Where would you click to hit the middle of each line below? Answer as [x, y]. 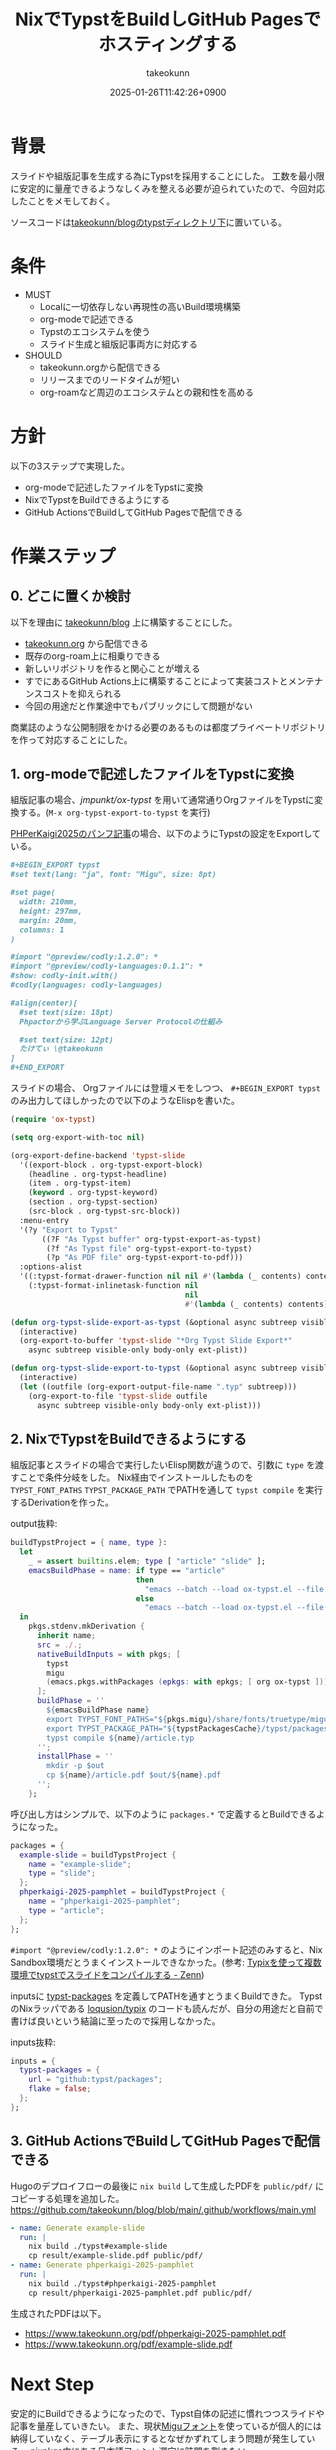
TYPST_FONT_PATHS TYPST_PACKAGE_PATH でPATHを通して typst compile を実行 [166, 1490]
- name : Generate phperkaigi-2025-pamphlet [102, 2265]
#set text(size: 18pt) [66, 1012]
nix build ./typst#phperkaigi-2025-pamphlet [122, 2283]
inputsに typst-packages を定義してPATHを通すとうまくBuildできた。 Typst [166, 1996]
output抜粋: [34, 1524]
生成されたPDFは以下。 [58, 2313]
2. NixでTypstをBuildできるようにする [128, 1438]
